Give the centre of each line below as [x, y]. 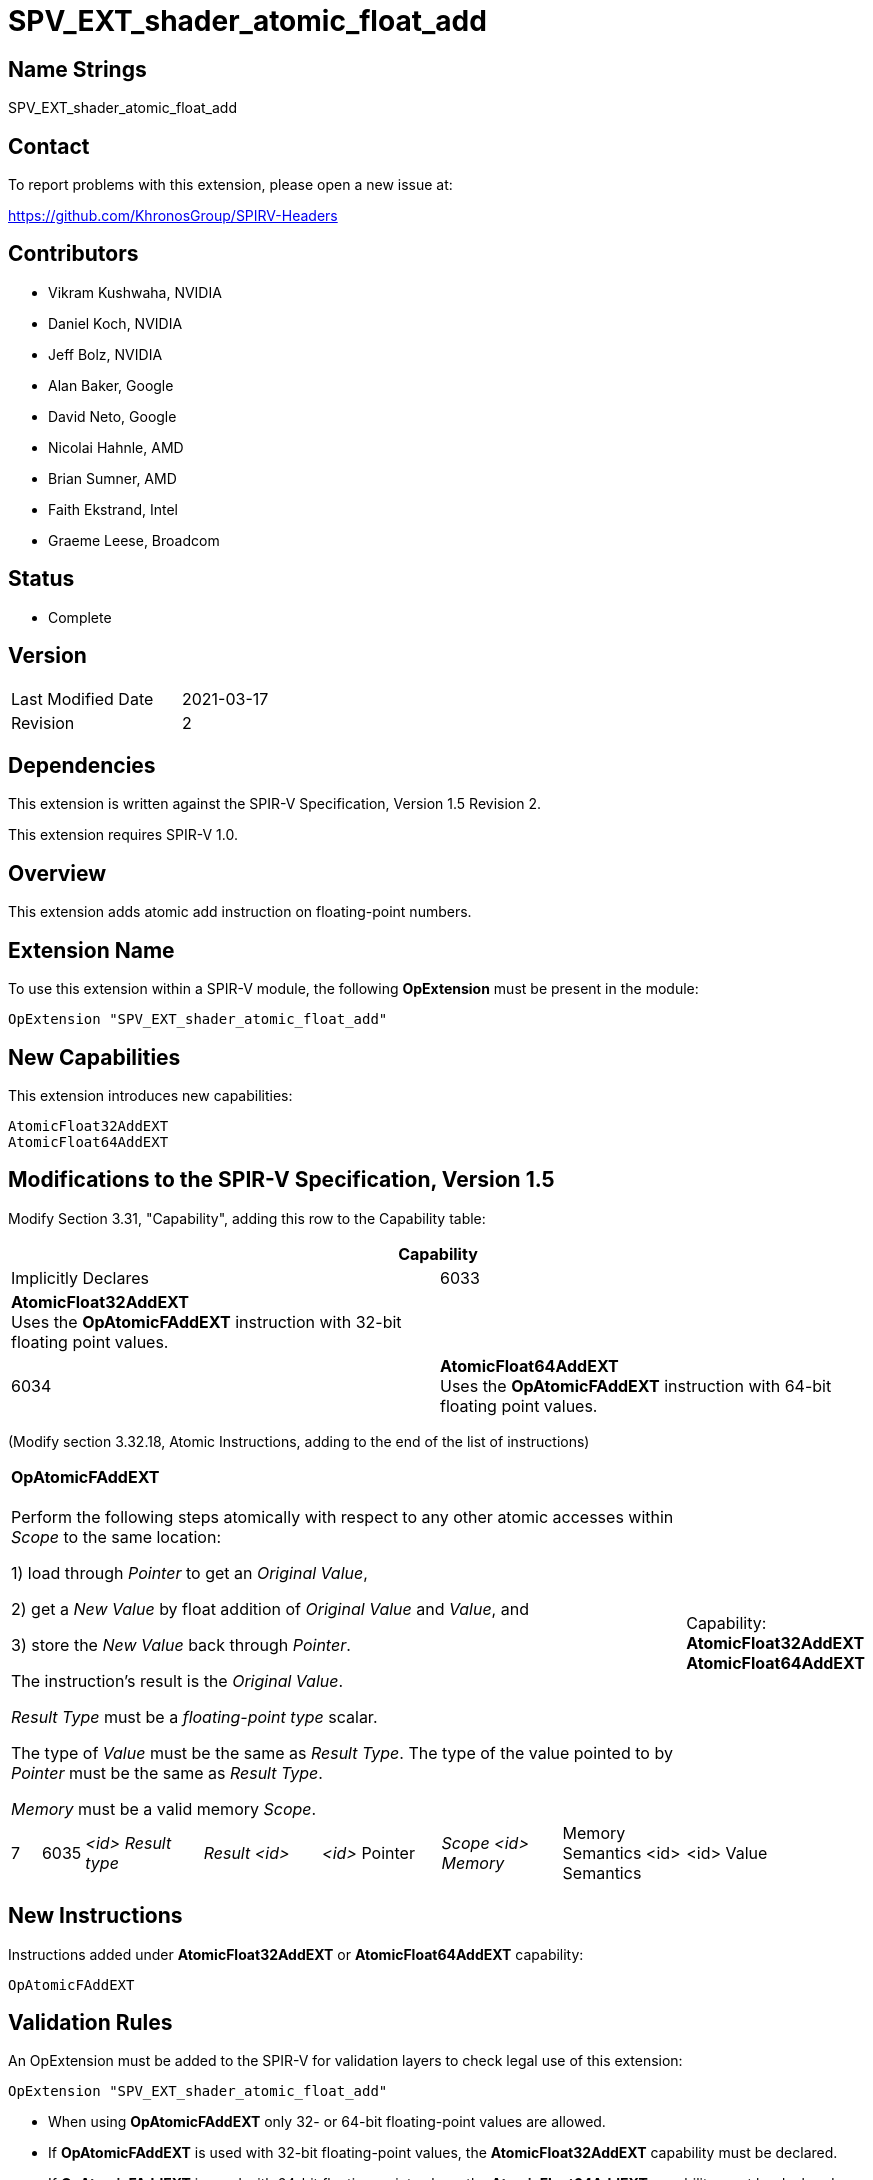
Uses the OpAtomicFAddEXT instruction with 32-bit [206, 1321]
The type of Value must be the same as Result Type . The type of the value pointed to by [342, 1752]
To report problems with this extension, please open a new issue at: [230, 185]
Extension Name [91, 950]
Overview [57, 873]
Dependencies [82, 765]
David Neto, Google [112, 416]
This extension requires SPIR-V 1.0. [123, 835]
